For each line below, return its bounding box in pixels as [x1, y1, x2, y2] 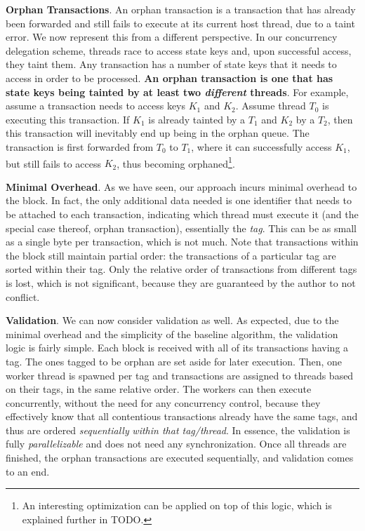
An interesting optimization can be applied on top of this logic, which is [22, 498, 332, 513]
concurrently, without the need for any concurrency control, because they [6, 395, 321, 410]
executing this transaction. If [6, 112, 130, 126]
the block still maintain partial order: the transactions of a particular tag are [6, 248, 336, 262]
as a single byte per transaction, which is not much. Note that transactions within [6, 234, 359, 249]
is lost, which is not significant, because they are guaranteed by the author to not [6, 275, 356, 290]
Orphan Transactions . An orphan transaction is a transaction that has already [6, 2, 356, 16]
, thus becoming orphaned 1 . [117, 154, 235, 170]
